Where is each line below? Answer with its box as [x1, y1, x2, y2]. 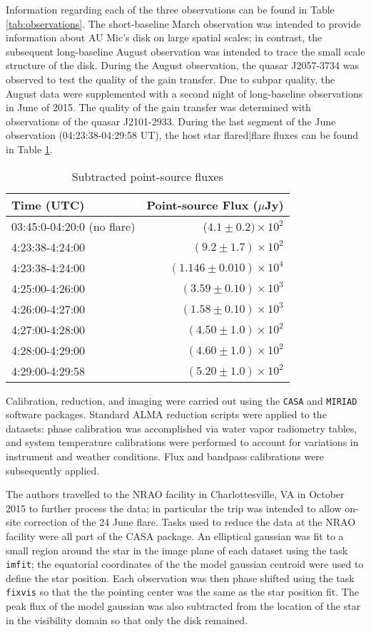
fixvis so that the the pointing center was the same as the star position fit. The [6, 584, 359, 599]
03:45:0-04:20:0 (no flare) [11, 217, 136, 234]
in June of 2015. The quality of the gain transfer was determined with [6, 100, 311, 115]
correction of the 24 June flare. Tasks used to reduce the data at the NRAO [24, 514, 356, 529]
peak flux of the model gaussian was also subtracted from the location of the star [6, 599, 361, 613]
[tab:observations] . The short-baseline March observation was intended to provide [6, 16, 361, 31]
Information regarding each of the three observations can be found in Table [6, 2, 335, 16]
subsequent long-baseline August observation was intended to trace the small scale [6, 43, 365, 58]
